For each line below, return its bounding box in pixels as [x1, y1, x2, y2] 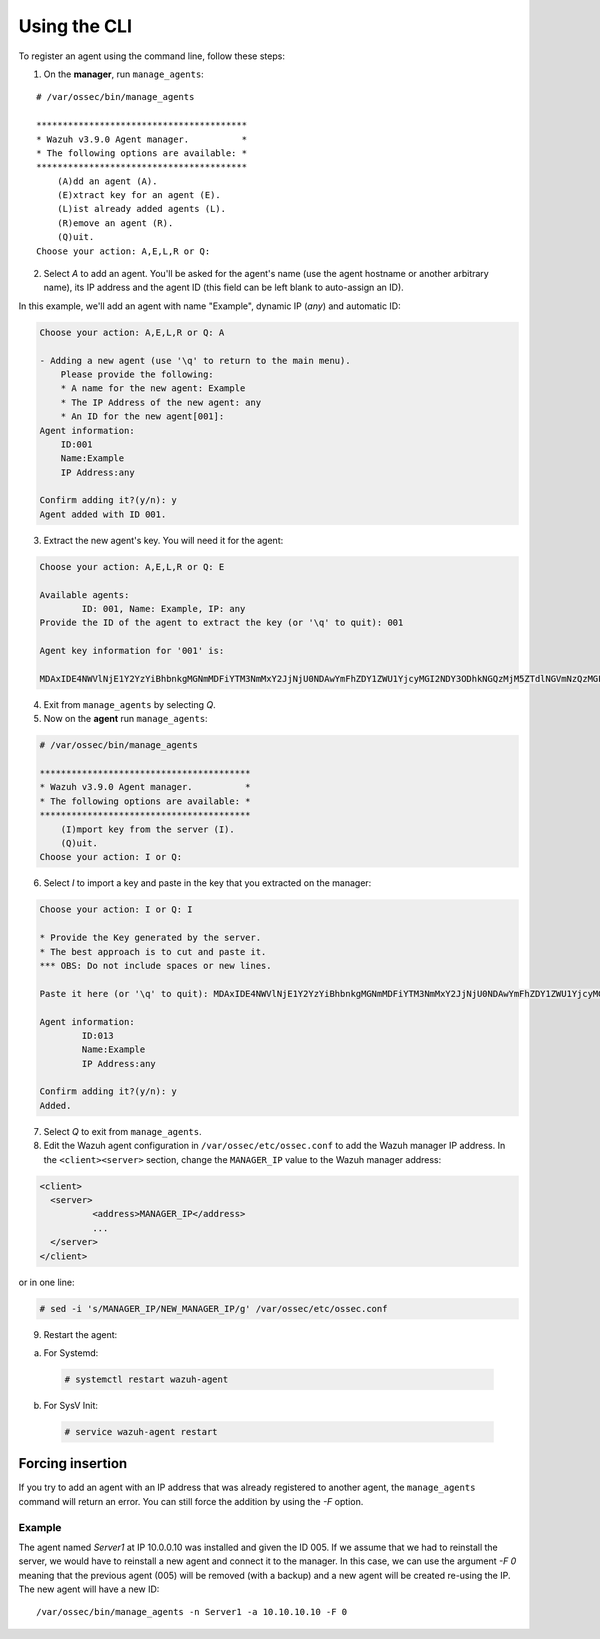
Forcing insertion [18, 1455, 128, 1472]
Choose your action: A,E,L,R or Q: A [39, 326, 225, 338]
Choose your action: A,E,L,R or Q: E [39, 561, 225, 572]
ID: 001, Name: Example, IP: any [81, 603, 246, 614]
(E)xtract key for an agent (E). [56, 190, 222, 201]
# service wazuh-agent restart [64, 1426, 219, 1437]
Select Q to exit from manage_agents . [43, 1125, 202, 1137]
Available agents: [39, 589, 130, 600]
